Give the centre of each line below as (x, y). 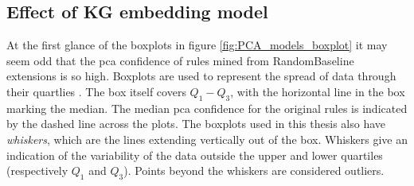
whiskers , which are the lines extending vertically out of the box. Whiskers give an (207, 139)
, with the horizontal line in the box (318, 91)
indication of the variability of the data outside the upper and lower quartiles (195, 155)
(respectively (37, 170)
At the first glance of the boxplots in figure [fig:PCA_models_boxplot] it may (197, 45)
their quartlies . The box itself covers (96, 91)
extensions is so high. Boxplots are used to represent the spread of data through (201, 76)
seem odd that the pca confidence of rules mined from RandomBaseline (180, 60)
